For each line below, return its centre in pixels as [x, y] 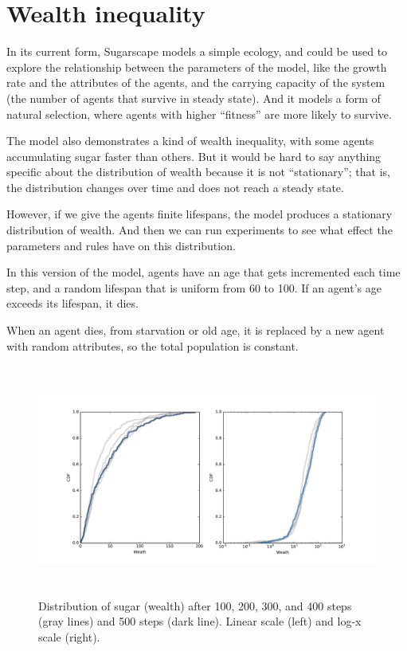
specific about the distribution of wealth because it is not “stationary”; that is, [199, 172]
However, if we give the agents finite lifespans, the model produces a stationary [200, 214]
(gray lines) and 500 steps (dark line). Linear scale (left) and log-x [200, 621]
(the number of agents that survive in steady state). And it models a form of [194, 98]
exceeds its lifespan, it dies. [72, 303]
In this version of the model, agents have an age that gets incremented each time [203, 272]
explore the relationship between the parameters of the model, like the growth [197, 67]
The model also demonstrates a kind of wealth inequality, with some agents [190, 141]
